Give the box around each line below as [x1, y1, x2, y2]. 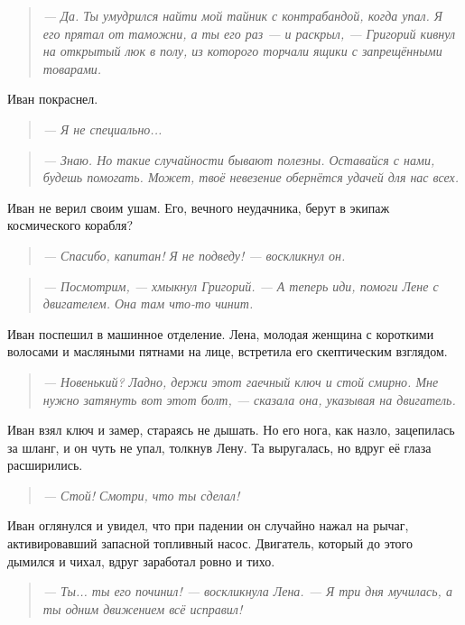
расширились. [7, 455, 83, 474]
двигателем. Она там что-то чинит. [42, 294, 254, 313]
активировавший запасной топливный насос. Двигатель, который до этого [7, 534, 413, 553]
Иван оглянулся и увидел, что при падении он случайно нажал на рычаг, [7, 516, 409, 535]
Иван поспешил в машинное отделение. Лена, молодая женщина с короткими [7, 324, 434, 343]
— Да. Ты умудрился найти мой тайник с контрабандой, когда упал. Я [42, 6, 443, 24]
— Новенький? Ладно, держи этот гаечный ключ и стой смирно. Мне [42, 372, 439, 391]
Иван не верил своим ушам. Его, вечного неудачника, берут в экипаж [7, 198, 390, 216]
